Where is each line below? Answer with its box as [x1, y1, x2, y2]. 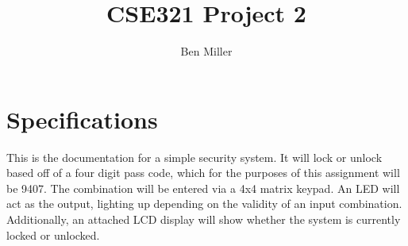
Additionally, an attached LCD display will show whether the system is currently [6, 211, 401, 228]
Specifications [6, 102, 158, 135]
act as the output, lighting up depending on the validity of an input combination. [6, 195, 402, 212]
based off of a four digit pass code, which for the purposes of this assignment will [6, 164, 400, 181]
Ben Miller [180, 43, 233, 60]
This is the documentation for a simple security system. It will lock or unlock [6, 148, 383, 165]
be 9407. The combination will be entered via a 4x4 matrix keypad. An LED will [6, 179, 400, 196]
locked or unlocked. [6, 226, 100, 243]
